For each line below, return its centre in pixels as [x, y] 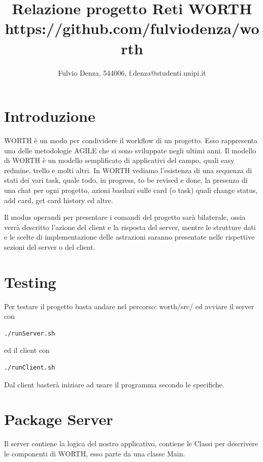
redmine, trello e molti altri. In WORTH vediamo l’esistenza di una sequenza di [128, 170]
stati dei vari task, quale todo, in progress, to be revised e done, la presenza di [126, 180]
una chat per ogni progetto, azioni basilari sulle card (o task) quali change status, [131, 190]
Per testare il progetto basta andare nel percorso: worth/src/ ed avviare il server [129, 306]
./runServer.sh [30, 333]
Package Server [59, 419]
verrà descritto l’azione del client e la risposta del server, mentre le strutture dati [130, 227]
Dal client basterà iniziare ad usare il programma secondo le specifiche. [114, 384]
